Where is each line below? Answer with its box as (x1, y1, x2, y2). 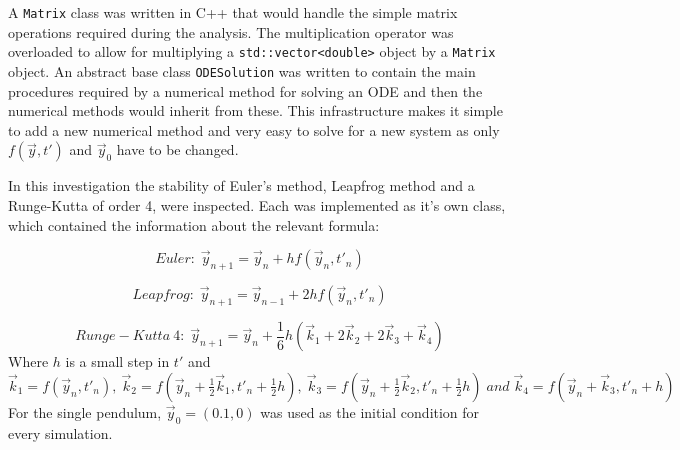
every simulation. (8, 422, 113, 443)
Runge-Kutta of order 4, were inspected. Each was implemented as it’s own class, (8, 194, 506, 215)
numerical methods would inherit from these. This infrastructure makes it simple (8, 100, 503, 121)
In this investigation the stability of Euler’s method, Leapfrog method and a (8, 175, 475, 196)
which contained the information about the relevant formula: (8, 214, 380, 235)
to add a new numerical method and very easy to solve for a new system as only (8, 119, 500, 140)
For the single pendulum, (8, 401, 162, 422)
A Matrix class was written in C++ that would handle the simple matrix (8, 2, 458, 22)
